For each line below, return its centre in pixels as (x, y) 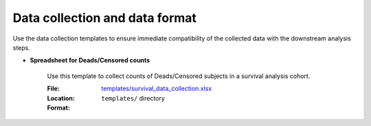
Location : (61, 98)
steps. (21, 47)
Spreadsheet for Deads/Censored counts (90, 60)
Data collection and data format (105, 18)
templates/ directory (133, 98)
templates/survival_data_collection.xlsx (157, 88)
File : (53, 88)
